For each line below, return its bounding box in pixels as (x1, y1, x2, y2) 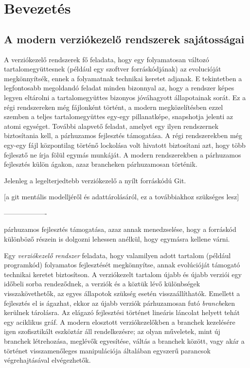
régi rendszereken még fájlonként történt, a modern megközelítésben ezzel (4, 102, 223, 112)
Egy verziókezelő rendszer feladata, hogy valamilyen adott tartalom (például (4, 250, 231, 260)
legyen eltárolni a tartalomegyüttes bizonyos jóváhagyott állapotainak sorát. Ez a (4, 92, 246, 102)
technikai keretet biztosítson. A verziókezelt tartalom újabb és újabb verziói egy (4, 269, 242, 279)
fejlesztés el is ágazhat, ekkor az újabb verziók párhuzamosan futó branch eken (4, 298, 235, 308)
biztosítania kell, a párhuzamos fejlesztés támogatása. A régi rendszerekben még (4, 130, 242, 140)
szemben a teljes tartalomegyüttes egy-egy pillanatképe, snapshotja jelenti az (4, 111, 233, 122)
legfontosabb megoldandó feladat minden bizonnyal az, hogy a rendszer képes (4, 83, 234, 93)
